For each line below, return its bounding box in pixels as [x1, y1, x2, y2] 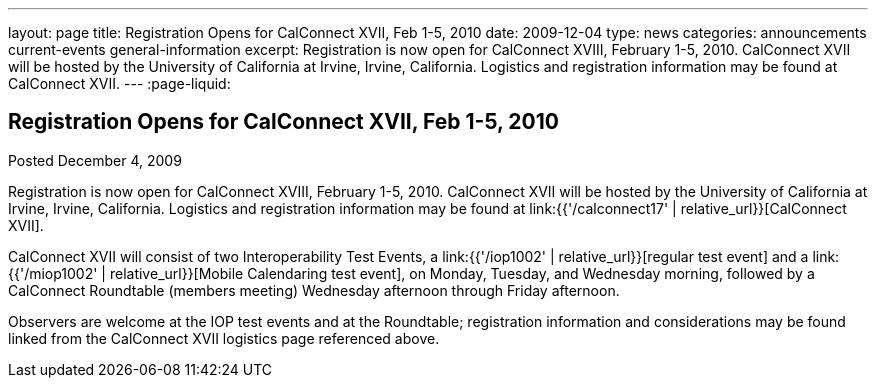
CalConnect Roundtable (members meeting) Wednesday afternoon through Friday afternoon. [8, 281, 620, 299]
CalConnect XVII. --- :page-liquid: [8, 75, 231, 92]
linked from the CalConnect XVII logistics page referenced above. [8, 329, 440, 347]
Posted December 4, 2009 [8, 151, 182, 169]
